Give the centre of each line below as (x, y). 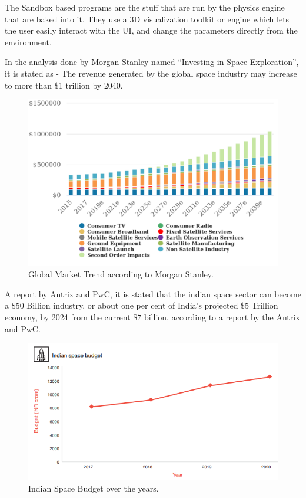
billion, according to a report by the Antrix (222, 317)
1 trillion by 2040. (91, 85)
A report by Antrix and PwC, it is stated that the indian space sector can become (153, 294)
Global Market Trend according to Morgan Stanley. (121, 274)
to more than (29, 85)
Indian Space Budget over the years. (94, 488)
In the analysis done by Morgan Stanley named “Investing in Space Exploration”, (152, 62)
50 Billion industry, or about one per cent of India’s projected (127, 305)
